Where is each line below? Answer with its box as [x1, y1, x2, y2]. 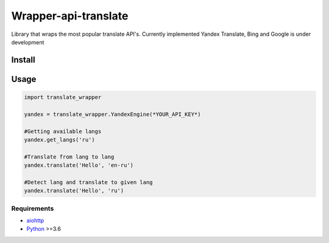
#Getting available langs [24, 128, 102, 135]
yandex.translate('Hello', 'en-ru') [24, 162, 134, 169]
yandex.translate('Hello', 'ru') [24, 187, 124, 194]
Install [11, 55, 36, 65]
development [11, 38, 44, 46]
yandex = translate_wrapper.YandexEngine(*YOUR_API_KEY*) [24, 111, 201, 118]
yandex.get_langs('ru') [24, 136, 96, 143]
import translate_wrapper [24, 94, 102, 100]
